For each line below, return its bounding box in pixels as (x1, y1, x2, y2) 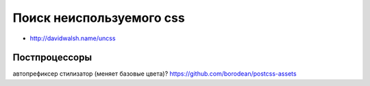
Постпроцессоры (12, 52, 92, 63)
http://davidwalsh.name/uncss (29, 34, 116, 42)
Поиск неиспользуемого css (12, 10, 185, 25)
